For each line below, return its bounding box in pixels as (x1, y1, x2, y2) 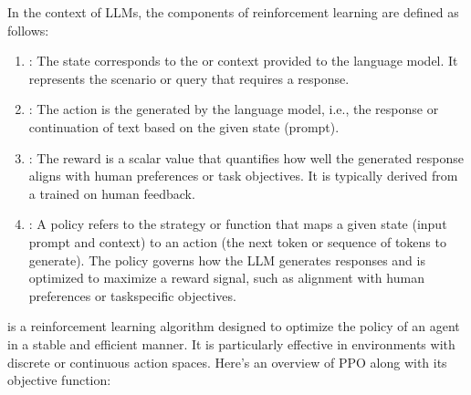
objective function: (7, 370, 111, 390)
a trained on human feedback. (28, 183, 195, 203)
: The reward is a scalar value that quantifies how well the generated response (28, 148, 464, 167)
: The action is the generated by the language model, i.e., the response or (28, 99, 439, 119)
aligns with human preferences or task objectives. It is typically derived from (28, 166, 458, 185)
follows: (7, 20, 49, 39)
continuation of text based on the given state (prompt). (28, 117, 340, 136)
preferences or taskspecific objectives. (28, 286, 236, 305)
